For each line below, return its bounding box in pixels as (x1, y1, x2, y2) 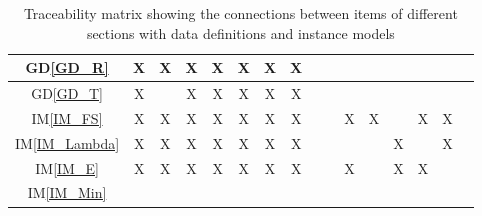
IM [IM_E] (35, 157, 99, 178)
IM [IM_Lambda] (15, 132, 120, 153)
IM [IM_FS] (31, 107, 103, 128)
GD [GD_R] (25, 57, 109, 78)
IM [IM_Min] (27, 182, 107, 203)
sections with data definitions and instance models (86, 22, 395, 43)
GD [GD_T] (31, 83, 103, 104)
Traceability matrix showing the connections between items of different (23, 3, 458, 23)
